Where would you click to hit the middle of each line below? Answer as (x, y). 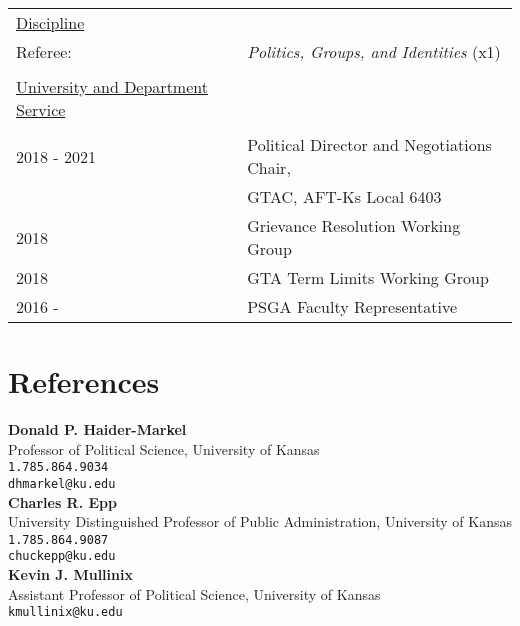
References (84, 381)
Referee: (44, 51)
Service (41, 109)
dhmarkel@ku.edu (62, 483)
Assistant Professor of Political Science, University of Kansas (194, 593)
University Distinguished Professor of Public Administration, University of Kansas (260, 521)
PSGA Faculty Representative (352, 306)
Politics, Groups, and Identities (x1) (374, 51)
